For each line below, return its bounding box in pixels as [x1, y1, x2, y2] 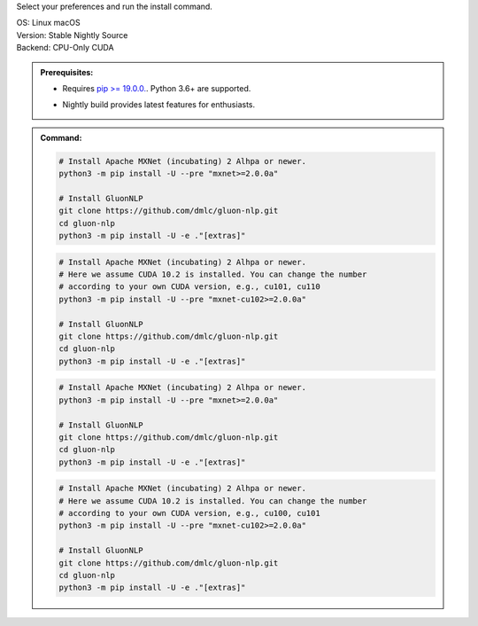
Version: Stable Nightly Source [16, 29, 128, 40]
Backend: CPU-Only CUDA [16, 43, 114, 53]
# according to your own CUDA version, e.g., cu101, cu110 [58, 282, 320, 292]
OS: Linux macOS [16, 18, 81, 28]
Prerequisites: [40, 67, 94, 77]
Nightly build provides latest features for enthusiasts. [62, 99, 256, 110]
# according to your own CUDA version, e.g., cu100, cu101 [58, 508, 320, 519]
